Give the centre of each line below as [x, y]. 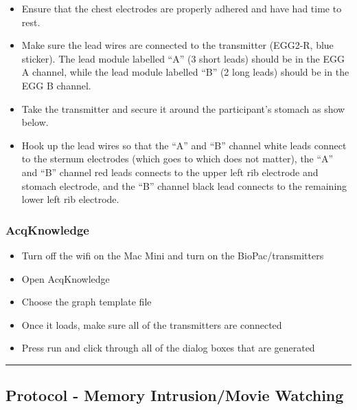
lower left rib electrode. [70, 199]
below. [35, 122]
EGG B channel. [56, 85]
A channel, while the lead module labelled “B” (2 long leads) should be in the [185, 72]
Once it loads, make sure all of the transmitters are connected [152, 324]
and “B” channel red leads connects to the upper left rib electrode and [170, 172]
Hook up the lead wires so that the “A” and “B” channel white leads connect [184, 145]
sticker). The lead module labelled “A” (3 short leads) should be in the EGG [183, 58]
